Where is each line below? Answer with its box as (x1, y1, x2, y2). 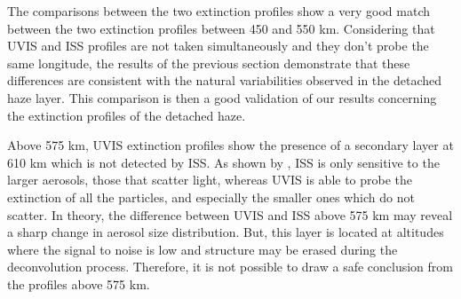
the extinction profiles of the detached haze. (7, 106, 246, 124)
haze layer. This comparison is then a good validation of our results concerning (7, 88, 437, 106)
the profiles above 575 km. (7, 274, 150, 293)
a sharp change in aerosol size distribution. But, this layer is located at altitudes (7, 223, 444, 241)
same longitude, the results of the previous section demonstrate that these (7, 53, 410, 72)
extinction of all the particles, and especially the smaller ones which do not (7, 187, 415, 206)
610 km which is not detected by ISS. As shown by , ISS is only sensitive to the (7, 153, 440, 171)
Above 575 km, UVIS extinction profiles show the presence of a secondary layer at (7, 136, 454, 154)
